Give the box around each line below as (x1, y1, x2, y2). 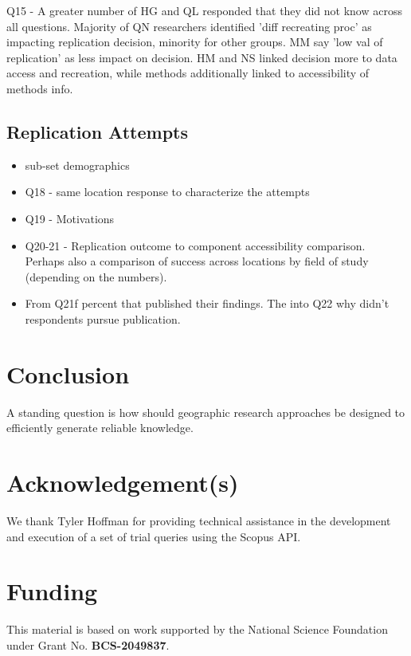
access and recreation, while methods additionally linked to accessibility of (6, 65, 370, 81)
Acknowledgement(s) (6, 466, 239, 499)
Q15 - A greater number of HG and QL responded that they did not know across (6, 2, 402, 18)
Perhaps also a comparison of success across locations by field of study (25, 253, 369, 269)
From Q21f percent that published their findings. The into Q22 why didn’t (25, 295, 389, 312)
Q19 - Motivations (25, 210, 115, 226)
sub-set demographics (25, 156, 130, 173)
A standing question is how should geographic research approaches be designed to (6, 403, 405, 420)
